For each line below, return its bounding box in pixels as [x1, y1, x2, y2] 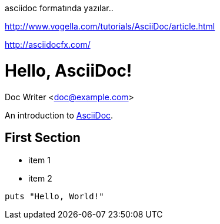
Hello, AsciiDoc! [5, 60, 132, 81]
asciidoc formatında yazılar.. [5, 3, 114, 13]
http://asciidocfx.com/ [5, 39, 91, 50]
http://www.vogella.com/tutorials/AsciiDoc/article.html [5, 21, 215, 31]
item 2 [28, 173, 52, 184]
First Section [5, 130, 81, 145]
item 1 [28, 155, 51, 166]
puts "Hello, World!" [5, 192, 104, 202]
